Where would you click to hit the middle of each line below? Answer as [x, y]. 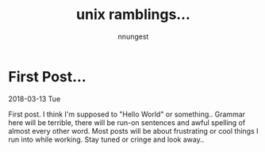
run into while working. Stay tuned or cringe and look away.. [106, 139]
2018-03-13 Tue [35, 99]
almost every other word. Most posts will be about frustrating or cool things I [134, 131]
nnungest [133, 36]
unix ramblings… [133, 15]
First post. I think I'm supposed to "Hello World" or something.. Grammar [127, 114]
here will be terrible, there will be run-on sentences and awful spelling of [127, 122]
